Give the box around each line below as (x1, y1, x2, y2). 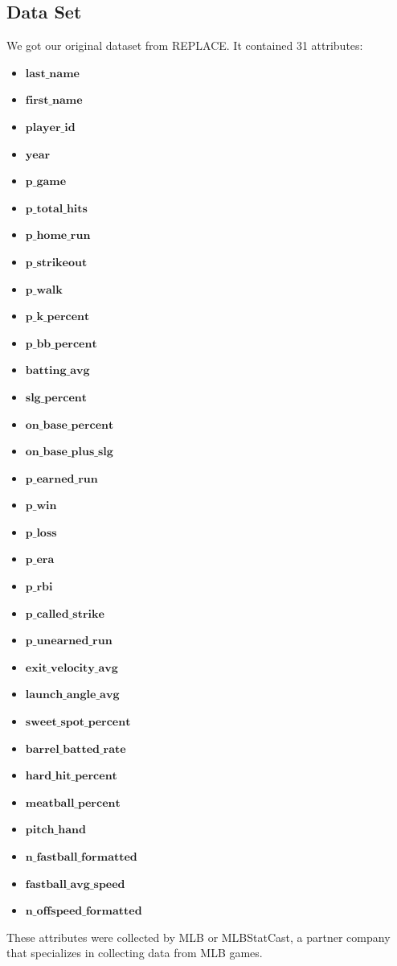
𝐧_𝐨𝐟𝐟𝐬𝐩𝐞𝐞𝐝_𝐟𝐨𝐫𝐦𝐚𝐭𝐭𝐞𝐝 (25, 906, 142, 918)
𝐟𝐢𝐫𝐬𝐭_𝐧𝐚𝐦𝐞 (25, 95, 83, 107)
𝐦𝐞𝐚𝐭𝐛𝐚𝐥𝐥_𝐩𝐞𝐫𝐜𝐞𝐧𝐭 (25, 797, 121, 809)
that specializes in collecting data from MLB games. (6, 944, 263, 961)
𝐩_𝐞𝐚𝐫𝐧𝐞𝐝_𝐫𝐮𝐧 (25, 473, 98, 485)
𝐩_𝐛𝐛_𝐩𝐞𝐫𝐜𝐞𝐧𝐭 (25, 338, 97, 350)
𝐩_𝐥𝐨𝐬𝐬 (25, 527, 57, 539)
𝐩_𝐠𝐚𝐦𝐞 (25, 176, 67, 188)
